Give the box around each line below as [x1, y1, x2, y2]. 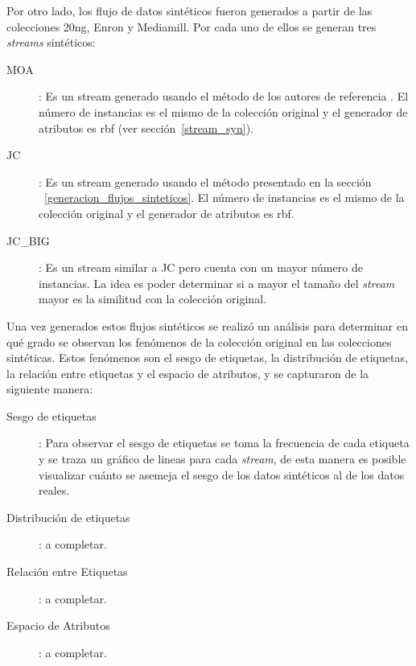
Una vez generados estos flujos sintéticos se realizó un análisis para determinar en [6, 317, 408, 334]
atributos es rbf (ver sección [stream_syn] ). [39, 119, 253, 136]
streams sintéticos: [6, 34, 96, 51]
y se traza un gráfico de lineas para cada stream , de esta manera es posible [39, 450, 406, 467]
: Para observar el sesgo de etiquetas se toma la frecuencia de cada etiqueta [39, 434, 410, 451]
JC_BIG [6, 232, 50, 249]
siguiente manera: [6, 380, 93, 397]
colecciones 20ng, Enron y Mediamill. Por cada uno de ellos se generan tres [6, 18, 377, 35]
